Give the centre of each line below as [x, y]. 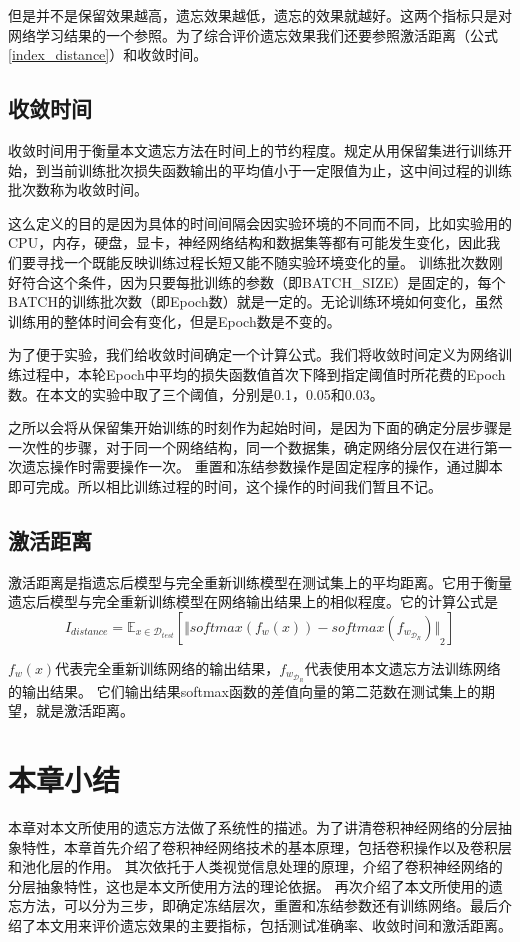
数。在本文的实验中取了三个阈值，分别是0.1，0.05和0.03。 [196, 393]
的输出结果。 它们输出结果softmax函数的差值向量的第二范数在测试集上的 [244, 690]
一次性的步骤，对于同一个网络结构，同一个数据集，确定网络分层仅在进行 [246, 446]
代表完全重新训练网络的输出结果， [167, 667]
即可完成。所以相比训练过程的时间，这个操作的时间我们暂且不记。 [225, 485]
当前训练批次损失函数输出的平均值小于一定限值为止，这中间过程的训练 [280, 169]
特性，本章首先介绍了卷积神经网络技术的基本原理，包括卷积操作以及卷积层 [266, 846]
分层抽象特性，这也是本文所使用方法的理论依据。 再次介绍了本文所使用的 [248, 885]
